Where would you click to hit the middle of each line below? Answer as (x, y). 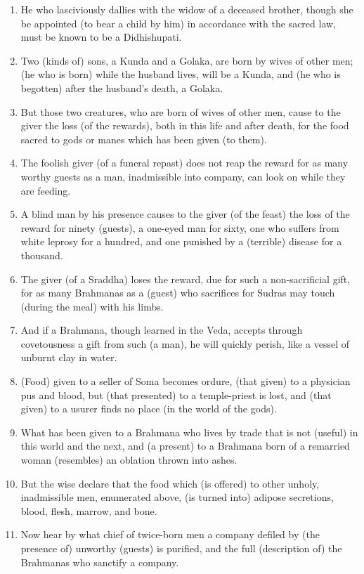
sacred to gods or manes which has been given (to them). (144, 139)
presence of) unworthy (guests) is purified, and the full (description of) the (181, 548)
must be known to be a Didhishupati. (101, 37)
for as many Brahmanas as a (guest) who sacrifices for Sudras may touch (178, 293)
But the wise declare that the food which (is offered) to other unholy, (170, 483)
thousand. (42, 255)
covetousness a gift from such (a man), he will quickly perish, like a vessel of (185, 343)
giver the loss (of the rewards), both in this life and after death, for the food (185, 125)
